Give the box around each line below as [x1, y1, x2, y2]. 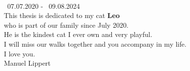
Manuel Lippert [4, 58, 51, 68]
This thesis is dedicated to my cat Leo [4, 10, 120, 20]
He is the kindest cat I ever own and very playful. [4, 29, 152, 39]
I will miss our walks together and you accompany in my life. [4, 38, 187, 49]
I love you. [4, 48, 35, 58]
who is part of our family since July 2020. [4, 19, 128, 30]
